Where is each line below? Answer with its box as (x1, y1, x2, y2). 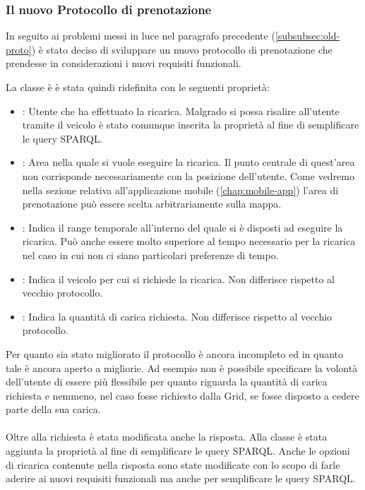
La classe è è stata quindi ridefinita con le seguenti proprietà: (6, 80, 270, 94)
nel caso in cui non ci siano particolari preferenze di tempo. (22, 247, 279, 262)
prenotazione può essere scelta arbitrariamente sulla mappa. (22, 196, 282, 211)
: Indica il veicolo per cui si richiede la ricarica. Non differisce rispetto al (22, 271, 335, 286)
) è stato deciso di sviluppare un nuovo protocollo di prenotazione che (31, 42, 333, 56)
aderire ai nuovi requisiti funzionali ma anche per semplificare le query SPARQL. (6, 471, 356, 486)
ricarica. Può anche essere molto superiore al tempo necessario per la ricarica (22, 234, 356, 249)
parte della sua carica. (6, 402, 101, 417)
